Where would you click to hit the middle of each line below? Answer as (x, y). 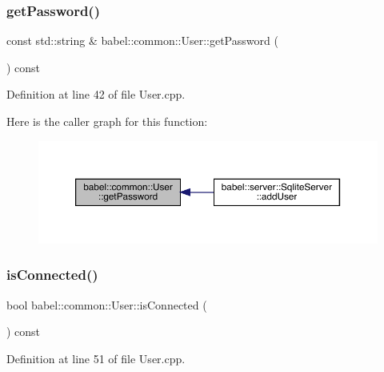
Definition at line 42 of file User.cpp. (96, 94)
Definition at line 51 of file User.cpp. (96, 358)
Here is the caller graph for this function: (107, 121)
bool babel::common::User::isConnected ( (107, 304)
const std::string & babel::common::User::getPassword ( (142, 40)
